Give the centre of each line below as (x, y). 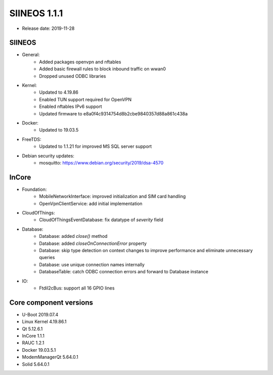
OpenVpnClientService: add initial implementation (91, 203)
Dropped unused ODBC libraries (73, 76)
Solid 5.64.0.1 (36, 364)
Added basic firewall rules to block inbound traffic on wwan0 (103, 69)
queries (47, 258)
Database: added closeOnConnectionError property (93, 243)
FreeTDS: (32, 139)
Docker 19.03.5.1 (39, 350)
